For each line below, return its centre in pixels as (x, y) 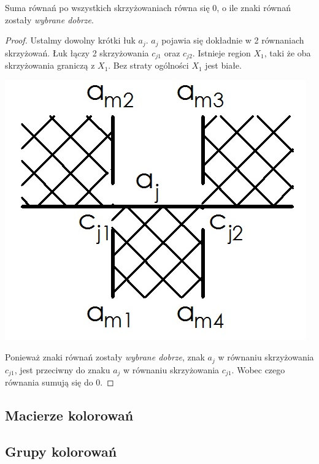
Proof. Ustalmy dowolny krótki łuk (70, 40)
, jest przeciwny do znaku (62, 369)
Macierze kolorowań (69, 415)
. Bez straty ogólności (148, 65)
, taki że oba (287, 52)
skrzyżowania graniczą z (50, 65)
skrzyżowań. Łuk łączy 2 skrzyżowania (77, 52)
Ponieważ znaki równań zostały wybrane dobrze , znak (105, 357)
